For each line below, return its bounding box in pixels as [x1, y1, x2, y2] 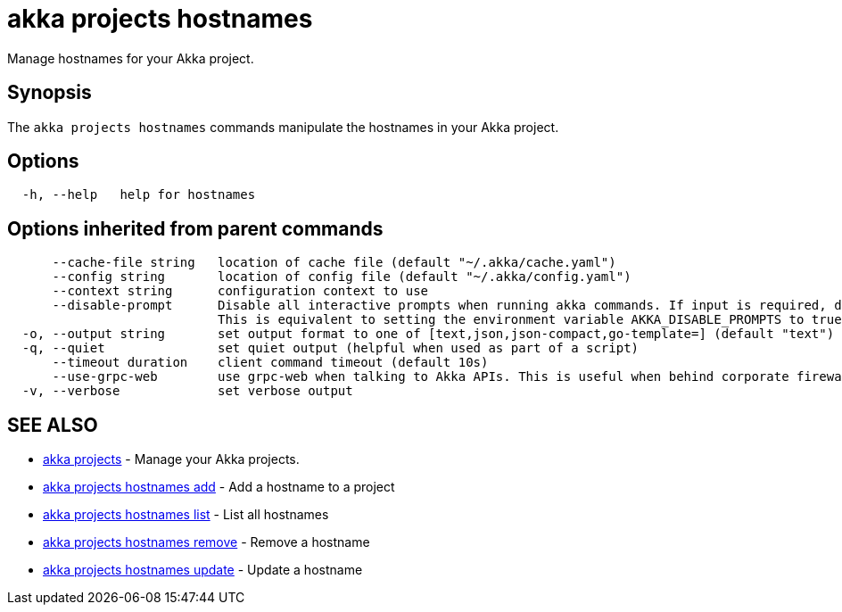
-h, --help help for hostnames [21, 187, 256, 203]
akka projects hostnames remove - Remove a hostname [43, 534, 370, 550]
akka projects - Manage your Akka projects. [43, 451, 300, 467]
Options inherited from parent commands [7, 217, 384, 240]
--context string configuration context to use [52, 284, 429, 299]
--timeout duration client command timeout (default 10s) [52, 355, 489, 370]
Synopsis [7, 81, 92, 104]
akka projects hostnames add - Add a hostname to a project [43, 479, 395, 495]
